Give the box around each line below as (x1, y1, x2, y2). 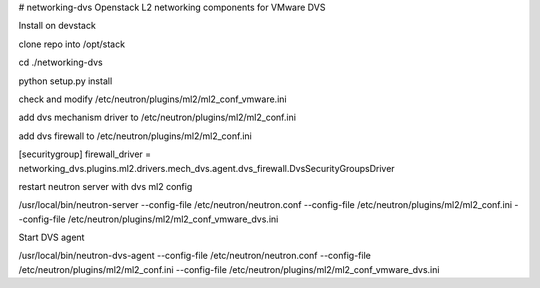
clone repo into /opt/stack (18, 38, 125, 50)
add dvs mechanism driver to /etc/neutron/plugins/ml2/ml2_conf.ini (18, 111, 297, 124)
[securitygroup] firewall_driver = (18, 148, 152, 160)
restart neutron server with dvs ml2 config (18, 180, 193, 192)
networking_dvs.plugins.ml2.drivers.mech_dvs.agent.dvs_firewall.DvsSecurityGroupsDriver (18, 162, 395, 174)
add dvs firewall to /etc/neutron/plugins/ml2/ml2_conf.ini (18, 130, 252, 142)
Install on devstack (18, 20, 97, 32)
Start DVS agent (18, 231, 85, 244)
